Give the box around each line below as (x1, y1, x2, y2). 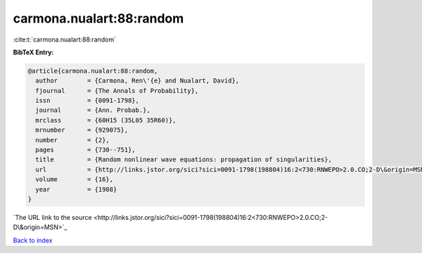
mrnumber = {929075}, (35, 126, 129, 134)
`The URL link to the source (13, 213, 92, 221)
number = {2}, (35, 136, 110, 144)
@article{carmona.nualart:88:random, (27, 67, 158, 75)
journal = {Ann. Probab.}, (35, 106, 151, 114)
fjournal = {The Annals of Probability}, (35, 87, 199, 94)
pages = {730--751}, (35, 146, 136, 154)
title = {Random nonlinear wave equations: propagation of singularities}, (35, 156, 332, 163)
